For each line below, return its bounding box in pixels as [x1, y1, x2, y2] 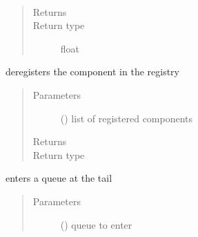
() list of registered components [60, 111, 193, 125]
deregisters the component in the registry [6, 64, 179, 79]
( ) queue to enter [60, 217, 132, 231]
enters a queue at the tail [6, 171, 112, 185]
